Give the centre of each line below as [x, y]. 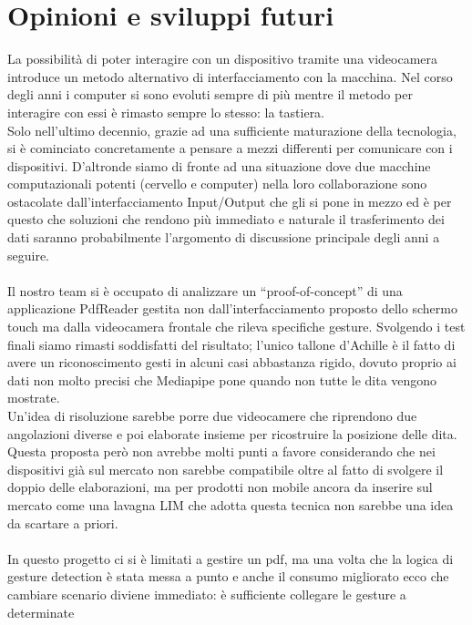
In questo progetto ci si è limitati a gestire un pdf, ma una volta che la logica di [231, 558]
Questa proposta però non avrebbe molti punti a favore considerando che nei [221, 451]
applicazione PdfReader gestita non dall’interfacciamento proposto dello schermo [232, 308]
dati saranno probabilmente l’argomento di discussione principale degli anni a [224, 237]
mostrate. [34, 398]
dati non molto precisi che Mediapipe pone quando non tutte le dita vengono [222, 379]
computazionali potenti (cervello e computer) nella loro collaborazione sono [217, 184]
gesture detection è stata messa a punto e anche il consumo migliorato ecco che [228, 576]
